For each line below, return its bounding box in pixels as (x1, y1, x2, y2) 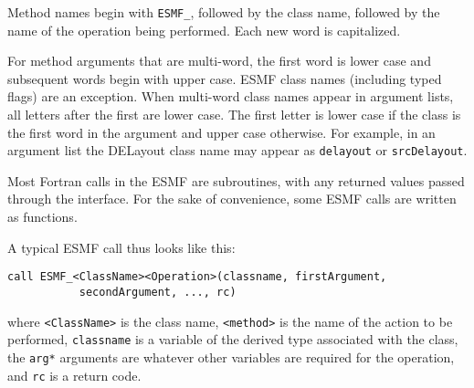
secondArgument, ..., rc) (79, 285, 237, 299)
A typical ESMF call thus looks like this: (7, 237, 236, 257)
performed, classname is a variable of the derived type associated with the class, (7, 330, 458, 349)
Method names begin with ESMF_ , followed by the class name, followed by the (7, 3, 440, 21)
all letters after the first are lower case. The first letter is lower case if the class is (7, 105, 461, 124)
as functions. (7, 207, 78, 226)
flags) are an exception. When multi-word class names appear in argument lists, (7, 87, 454, 106)
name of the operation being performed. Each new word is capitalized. (7, 20, 401, 39)
